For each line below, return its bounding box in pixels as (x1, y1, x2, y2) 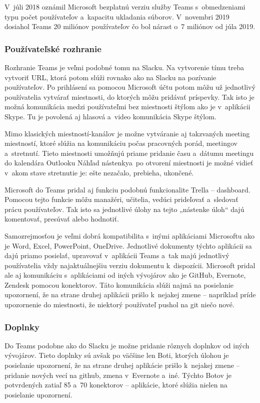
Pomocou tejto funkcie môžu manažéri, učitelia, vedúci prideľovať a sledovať (4, 194, 238, 205)
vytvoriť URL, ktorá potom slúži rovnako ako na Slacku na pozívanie (4, 72, 216, 82)
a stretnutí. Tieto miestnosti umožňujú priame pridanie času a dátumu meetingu (4, 147, 254, 158)
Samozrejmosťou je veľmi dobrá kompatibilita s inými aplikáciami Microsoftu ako (4, 230, 255, 241)
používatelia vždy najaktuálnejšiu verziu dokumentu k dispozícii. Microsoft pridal (4, 260, 255, 270)
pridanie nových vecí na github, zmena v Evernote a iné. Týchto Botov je (4, 369, 232, 380)
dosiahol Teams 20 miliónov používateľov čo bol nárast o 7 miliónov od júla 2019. (4, 21, 255, 32)
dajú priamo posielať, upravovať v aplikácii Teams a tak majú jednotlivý (4, 250, 229, 261)
